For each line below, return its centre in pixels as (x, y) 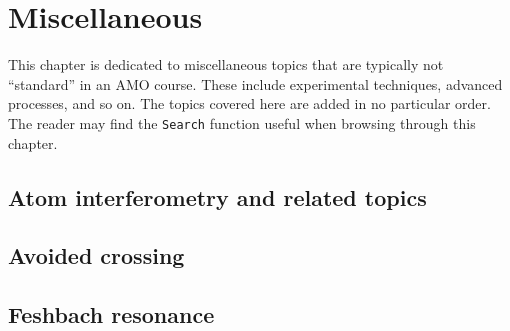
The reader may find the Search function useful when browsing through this (242, 122)
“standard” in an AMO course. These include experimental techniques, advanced (255, 83)
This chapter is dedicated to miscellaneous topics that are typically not (226, 64)
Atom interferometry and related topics (217, 196)
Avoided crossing (96, 255)
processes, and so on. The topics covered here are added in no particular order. (249, 103)
